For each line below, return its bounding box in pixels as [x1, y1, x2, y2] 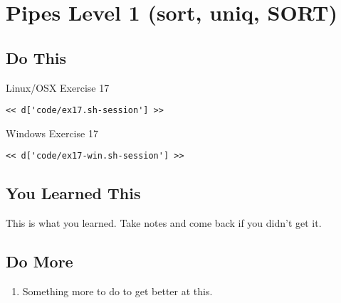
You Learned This [6, 182, 141, 204]
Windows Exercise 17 [6, 125, 98, 140]
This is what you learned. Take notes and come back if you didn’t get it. [6, 216, 322, 230]
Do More [6, 250, 73, 272]
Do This [6, 46, 67, 68]
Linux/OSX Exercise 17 [6, 80, 110, 95]
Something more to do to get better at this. [22, 284, 213, 299]
